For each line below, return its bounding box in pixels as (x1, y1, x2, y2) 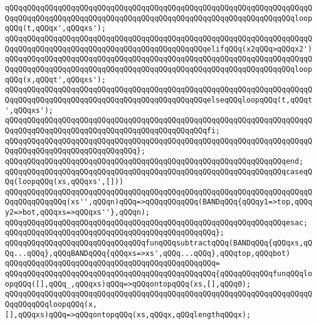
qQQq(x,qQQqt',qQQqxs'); (5, 75, 106, 84)
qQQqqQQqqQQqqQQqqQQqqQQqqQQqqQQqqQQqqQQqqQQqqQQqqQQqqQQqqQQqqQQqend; (5, 156, 304, 166)
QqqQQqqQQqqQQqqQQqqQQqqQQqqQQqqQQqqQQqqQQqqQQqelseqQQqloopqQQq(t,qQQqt (5, 95, 313, 104)
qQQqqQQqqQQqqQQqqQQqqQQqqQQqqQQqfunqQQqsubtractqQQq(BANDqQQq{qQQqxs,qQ (5, 239, 313, 248)
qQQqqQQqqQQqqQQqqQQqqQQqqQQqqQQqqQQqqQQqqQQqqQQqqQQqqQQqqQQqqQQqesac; (5, 218, 308, 227)
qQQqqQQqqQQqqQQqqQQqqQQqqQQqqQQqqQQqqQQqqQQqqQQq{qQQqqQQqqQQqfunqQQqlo (5, 269, 313, 279)
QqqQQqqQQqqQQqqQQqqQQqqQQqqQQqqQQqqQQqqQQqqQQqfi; (5, 126, 220, 135)
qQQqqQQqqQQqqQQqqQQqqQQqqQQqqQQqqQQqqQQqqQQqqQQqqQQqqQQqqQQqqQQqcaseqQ (5, 167, 313, 176)
